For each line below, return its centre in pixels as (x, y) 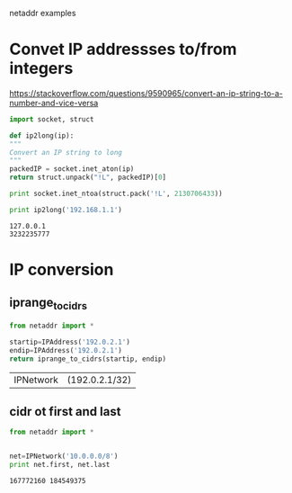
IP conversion (62, 270)
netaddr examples (43, 13)
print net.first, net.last (60, 465)
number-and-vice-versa (54, 103)
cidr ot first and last (65, 412)
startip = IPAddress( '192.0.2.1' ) (70, 342)
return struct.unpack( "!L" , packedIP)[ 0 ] (88, 178)
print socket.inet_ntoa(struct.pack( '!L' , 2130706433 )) (116, 194)
